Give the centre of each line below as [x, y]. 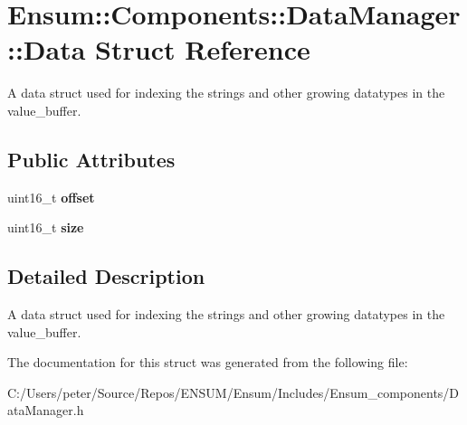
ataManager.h [46, 410]
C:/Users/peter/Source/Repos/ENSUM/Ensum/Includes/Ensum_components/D [233, 392]
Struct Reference [203, 49]
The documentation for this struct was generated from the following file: [208, 362]
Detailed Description [106, 276]
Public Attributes [91, 159]
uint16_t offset [51, 197]
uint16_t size [46, 227]
